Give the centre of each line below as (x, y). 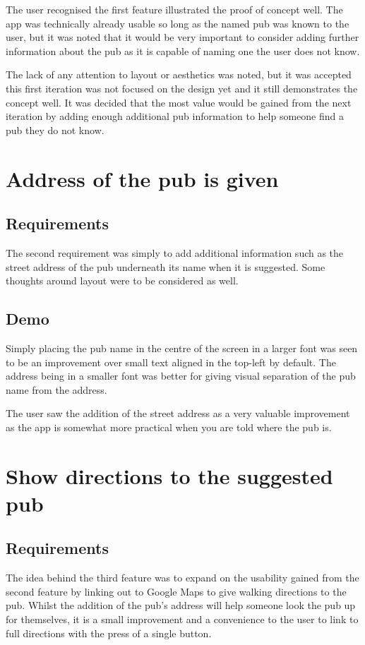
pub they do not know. (55, 129)
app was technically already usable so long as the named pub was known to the (178, 23)
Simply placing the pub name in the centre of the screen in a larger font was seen (182, 348)
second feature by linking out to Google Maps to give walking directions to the (176, 591)
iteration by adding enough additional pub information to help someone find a (175, 116)
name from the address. (56, 389)
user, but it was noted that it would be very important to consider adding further (182, 37)
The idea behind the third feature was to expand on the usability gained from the (182, 578)
